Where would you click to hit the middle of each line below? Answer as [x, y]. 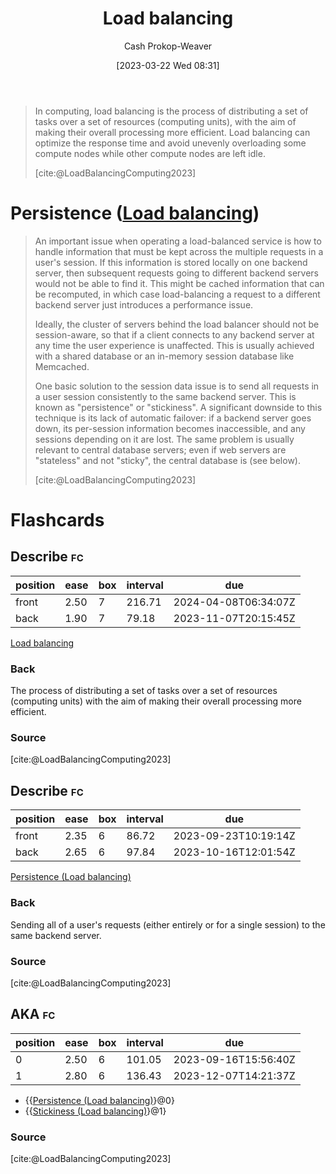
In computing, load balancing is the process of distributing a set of [171, 111]
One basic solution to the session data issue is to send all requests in [177, 386]
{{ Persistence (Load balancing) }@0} [99, 1100]
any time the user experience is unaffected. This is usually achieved [174, 345]
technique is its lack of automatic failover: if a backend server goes [173, 418]
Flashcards [57, 520]
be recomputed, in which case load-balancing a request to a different [177, 294]
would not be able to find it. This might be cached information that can [179, 283]
